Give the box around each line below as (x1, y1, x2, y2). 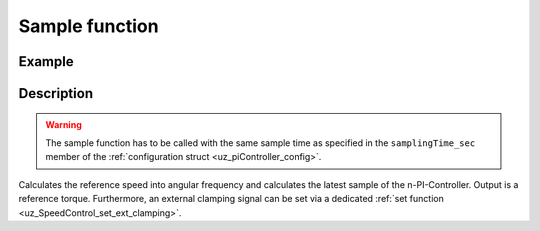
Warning (45, 118, 82, 130)
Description (18, 85, 94, 102)
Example (18, 53, 74, 70)
